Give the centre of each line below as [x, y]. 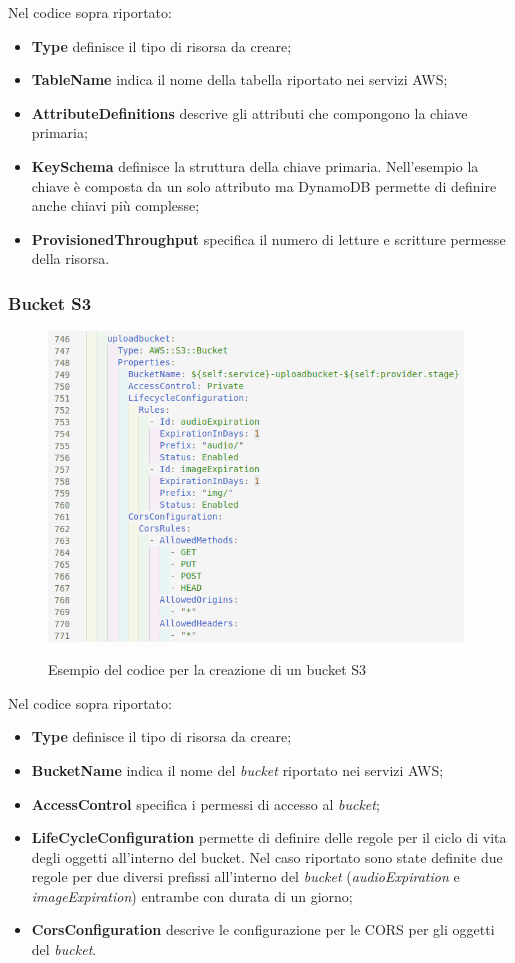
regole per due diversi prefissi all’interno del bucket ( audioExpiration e [245, 876]
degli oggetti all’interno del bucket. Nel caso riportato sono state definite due [267, 856]
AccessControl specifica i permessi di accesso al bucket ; [205, 803]
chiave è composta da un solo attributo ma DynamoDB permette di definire [264, 185]
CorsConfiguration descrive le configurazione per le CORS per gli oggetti [263, 929]
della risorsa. [70, 258]
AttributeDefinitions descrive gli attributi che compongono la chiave [249, 112]
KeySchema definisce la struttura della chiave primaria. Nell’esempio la [255, 165]
